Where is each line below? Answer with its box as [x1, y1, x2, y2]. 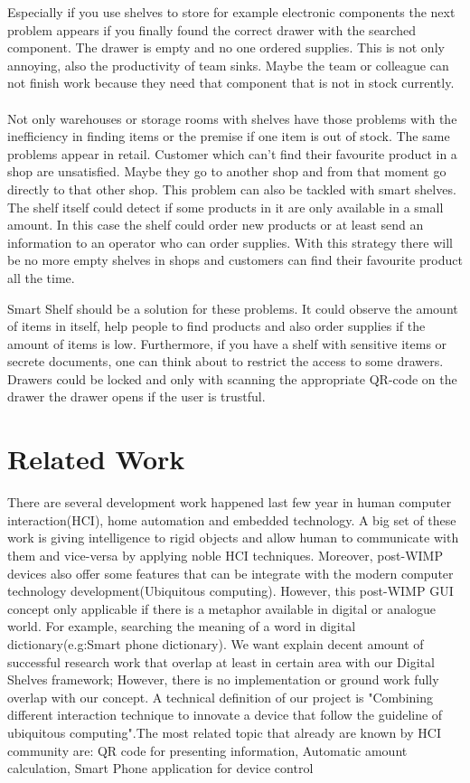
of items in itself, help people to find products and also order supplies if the [7, 316, 426, 335]
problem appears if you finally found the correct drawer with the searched [7, 20, 416, 39]
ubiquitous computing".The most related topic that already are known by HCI [7, 722, 441, 741]
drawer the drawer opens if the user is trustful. [7, 387, 266, 406]
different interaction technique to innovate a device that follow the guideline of [7, 705, 443, 724]
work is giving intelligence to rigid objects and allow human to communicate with [7, 528, 459, 547]
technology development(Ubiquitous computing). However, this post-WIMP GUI [7, 581, 454, 600]
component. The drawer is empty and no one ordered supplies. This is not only [7, 38, 445, 57]
